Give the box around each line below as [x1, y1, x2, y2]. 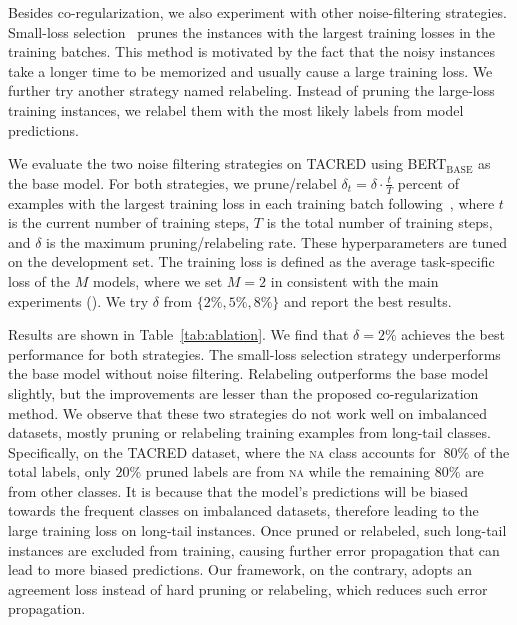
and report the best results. [283, 290, 452, 311]
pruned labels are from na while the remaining [145, 461, 431, 482]
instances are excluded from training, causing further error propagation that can [8, 539, 500, 560]
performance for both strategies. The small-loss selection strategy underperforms [8, 343, 501, 364]
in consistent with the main [270, 270, 439, 291]
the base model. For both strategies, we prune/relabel [8, 172, 337, 193]
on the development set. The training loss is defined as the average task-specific [8, 251, 495, 272]
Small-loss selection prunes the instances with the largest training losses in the [8, 21, 495, 42]
